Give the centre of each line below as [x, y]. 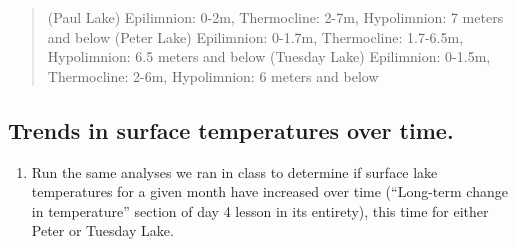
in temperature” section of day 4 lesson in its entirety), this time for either [260, 210]
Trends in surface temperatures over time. [231, 129]
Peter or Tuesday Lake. [102, 230]
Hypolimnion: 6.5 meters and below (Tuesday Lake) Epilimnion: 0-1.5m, [269, 56]
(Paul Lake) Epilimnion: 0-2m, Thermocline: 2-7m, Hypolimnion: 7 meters [275, 17]
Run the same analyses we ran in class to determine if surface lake [234, 171]
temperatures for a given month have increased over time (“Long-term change [269, 191]
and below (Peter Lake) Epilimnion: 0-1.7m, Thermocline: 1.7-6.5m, [255, 36]
